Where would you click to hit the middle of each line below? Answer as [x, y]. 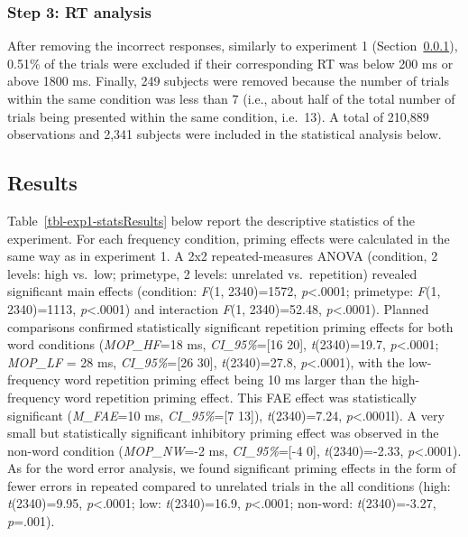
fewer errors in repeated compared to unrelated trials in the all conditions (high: [229, 485]
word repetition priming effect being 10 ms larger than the [226, 380]
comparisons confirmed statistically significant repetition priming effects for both [230, 326]
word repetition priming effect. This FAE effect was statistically [240, 397]
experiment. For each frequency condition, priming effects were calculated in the [229, 238]
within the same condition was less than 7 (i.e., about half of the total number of [231, 98]
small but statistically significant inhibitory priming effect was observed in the [223, 433]
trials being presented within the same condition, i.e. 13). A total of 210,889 [218, 116]
